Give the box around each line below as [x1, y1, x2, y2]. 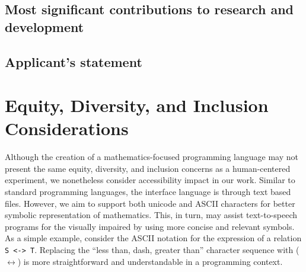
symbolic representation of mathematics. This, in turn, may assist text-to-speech [5, 209, 298, 221]
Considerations [5, 116, 129, 140]
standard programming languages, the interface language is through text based [5, 185, 291, 198]
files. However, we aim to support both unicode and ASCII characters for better [5, 197, 295, 209]
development [5, 17, 84, 36]
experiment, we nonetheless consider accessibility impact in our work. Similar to [5, 174, 295, 186]
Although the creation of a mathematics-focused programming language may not [5, 151, 298, 163]
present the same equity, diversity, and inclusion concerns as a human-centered [5, 162, 291, 174]
